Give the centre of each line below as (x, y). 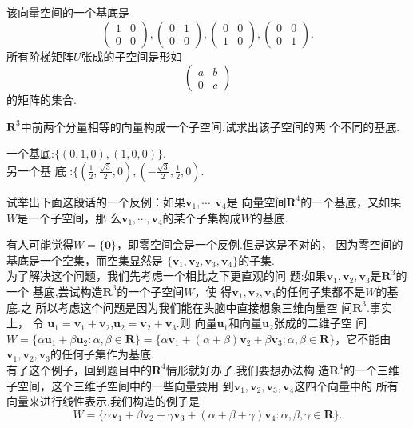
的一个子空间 (151, 291)
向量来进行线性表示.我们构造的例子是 (103, 401)
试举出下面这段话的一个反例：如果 (96, 201)
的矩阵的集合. (42, 100)
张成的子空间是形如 (131, 56)
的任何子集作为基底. (102, 354)
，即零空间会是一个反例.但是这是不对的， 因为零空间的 (260, 244)
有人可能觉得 (40, 244)
